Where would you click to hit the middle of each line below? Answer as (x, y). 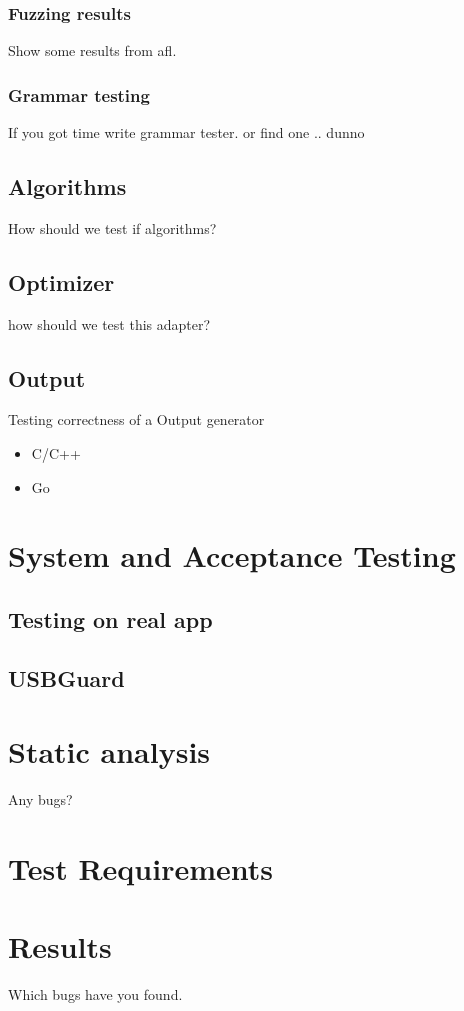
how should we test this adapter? (109, 323)
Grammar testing (79, 94)
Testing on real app (110, 618)
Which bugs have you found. (95, 994)
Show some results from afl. (92, 50)
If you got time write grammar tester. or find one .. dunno (186, 132)
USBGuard (66, 677)
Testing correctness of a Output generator (136, 419)
